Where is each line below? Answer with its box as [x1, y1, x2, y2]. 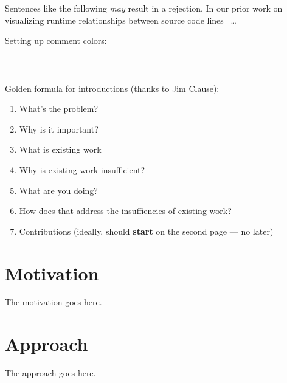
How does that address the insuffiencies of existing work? [19, 204, 232, 217]
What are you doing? [19, 184, 98, 196]
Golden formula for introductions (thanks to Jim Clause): [5, 81, 220, 94]
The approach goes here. [5, 367, 96, 379]
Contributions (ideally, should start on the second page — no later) [19, 224, 274, 237]
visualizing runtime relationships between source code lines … [5, 13, 237, 26]
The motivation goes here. [5, 295, 102, 308]
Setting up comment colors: [5, 34, 107, 47]
